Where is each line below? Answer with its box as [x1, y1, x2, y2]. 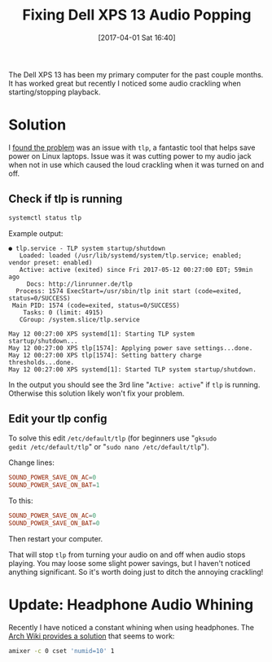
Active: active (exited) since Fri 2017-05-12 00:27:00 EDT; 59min [19, 265, 253, 274]
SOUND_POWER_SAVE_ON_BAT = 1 [8, 481, 100, 489]
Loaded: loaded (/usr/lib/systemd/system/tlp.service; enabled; [19, 251, 243, 260]
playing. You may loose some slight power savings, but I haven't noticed [8, 558, 251, 568]
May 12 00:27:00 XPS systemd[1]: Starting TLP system [8, 330, 195, 338]
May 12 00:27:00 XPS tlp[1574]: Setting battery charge [8, 351, 202, 359]
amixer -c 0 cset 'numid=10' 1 [8, 647, 115, 655]
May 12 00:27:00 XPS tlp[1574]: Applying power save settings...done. [8, 344, 253, 352]
